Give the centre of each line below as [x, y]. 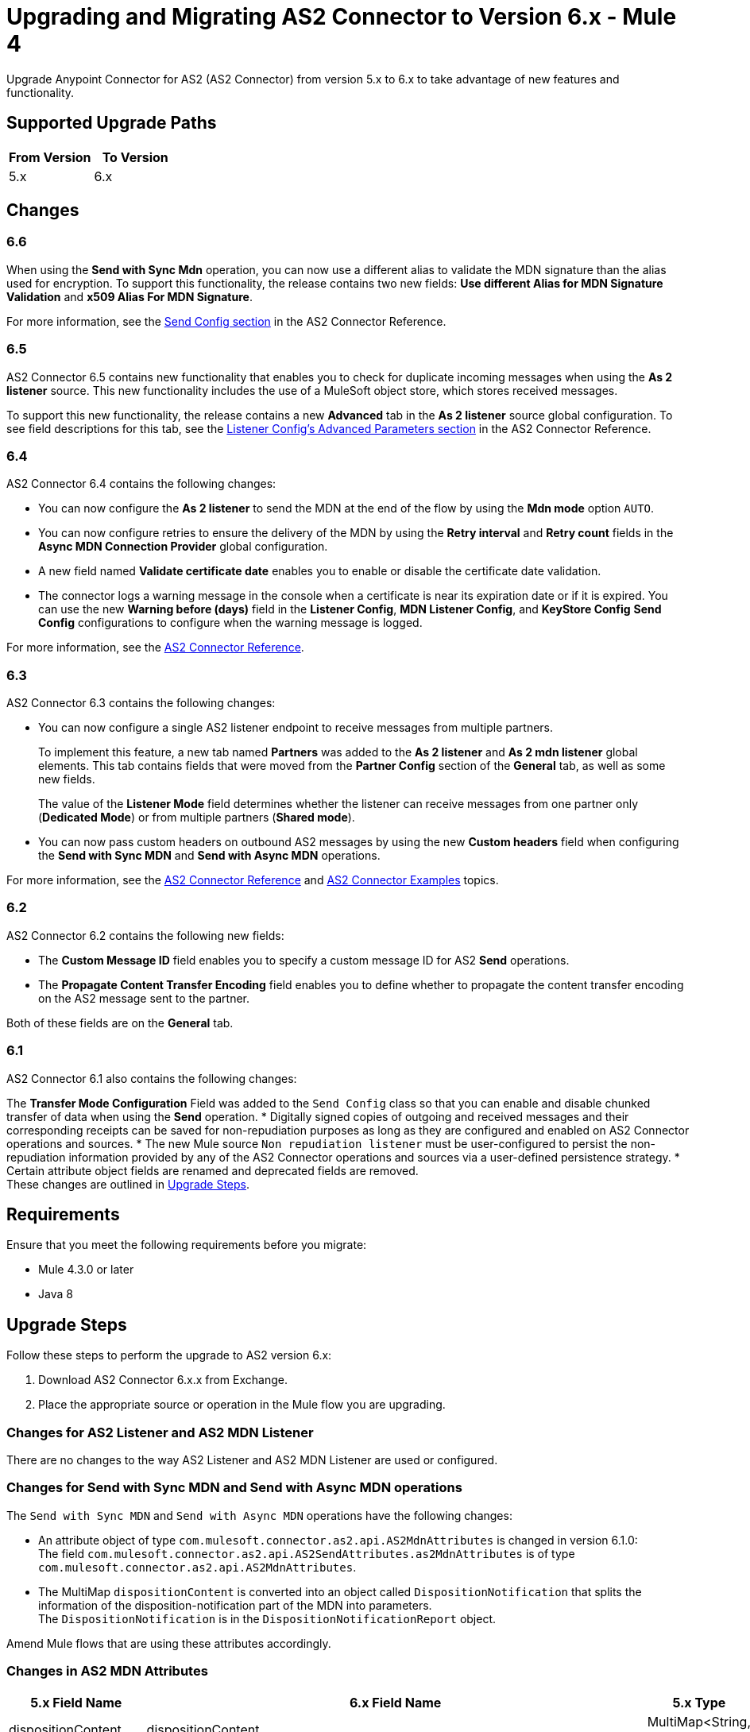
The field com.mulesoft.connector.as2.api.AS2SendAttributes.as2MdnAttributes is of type [307, 1553]
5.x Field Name [76, 1702]
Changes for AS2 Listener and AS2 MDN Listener [160, 1432]
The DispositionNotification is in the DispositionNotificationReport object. [267, 1618]
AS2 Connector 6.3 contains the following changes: [141, 703]
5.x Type [699, 1702]
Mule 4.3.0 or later [86, 1270]
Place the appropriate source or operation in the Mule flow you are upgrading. [242, 1405]
